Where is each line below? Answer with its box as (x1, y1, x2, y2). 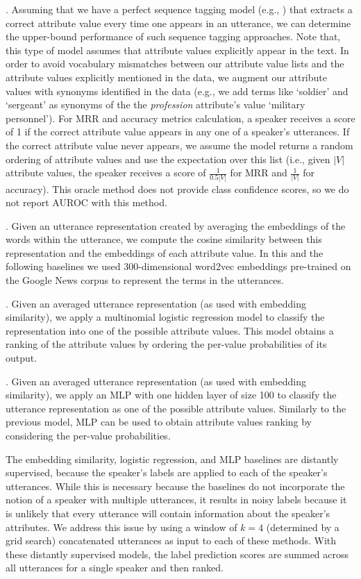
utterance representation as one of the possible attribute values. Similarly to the (6, 401, 346, 415)
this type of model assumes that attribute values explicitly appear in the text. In (6, 42, 349, 57)
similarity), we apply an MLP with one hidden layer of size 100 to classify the (6, 387, 337, 402)
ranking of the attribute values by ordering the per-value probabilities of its (6, 337, 327, 351)
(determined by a (266, 519, 339, 534)
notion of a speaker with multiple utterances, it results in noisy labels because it (6, 492, 347, 507)
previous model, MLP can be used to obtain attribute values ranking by (6, 414, 312, 429)
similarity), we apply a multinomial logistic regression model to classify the (6, 310, 325, 324)
